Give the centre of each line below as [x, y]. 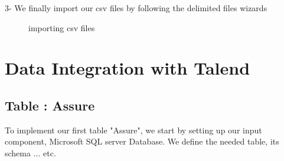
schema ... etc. [30, 152]
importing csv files [62, 27]
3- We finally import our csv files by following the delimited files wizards [136, 8]
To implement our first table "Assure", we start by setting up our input [133, 130]
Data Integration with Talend [128, 68]
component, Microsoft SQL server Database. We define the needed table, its [142, 141]
